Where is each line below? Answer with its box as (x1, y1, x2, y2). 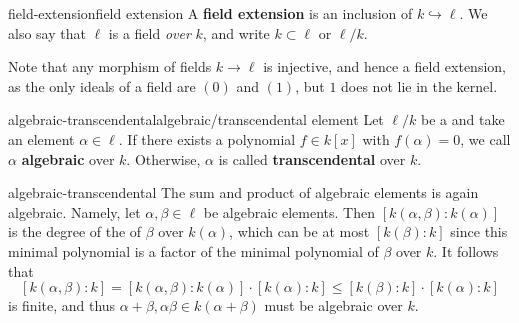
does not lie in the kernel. (341, 75, 498, 96)
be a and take (421, 109, 505, 130)
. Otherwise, (126, 148, 201, 169)
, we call (460, 128, 511, 149)
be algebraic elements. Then (203, 201, 376, 222)
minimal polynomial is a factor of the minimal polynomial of (8, 240, 379, 261)
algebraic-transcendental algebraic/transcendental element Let (8, 109, 384, 130)
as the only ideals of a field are (8, 75, 196, 96)
